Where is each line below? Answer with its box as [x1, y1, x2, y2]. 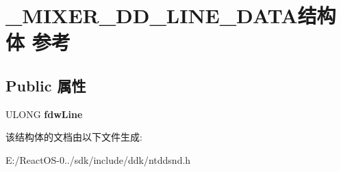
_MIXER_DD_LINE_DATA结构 [5, 1, 336, 29]
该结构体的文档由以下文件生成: [5, 130, 142, 144]
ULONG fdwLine [5, 106, 83, 121]
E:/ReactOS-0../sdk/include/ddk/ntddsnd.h [5, 152, 191, 167]
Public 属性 [5, 74, 86, 96]
